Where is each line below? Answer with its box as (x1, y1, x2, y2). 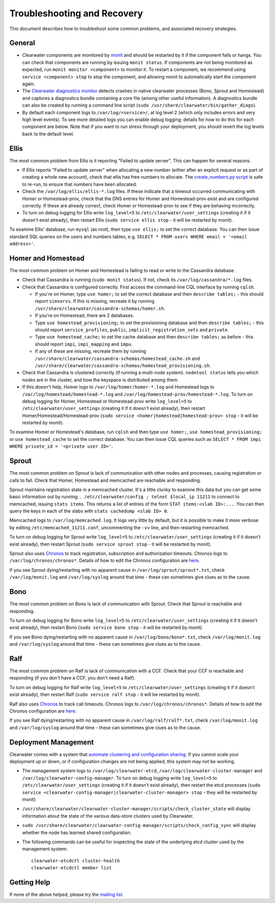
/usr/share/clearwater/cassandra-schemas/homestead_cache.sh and (35, 355, 200, 361)
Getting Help (9, 878, 50, 887)
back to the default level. (22, 131, 74, 137)
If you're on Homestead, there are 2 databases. (35, 312, 134, 319)
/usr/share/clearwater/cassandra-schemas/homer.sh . (35, 305, 166, 311)
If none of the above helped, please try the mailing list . (9, 891, 124, 897)
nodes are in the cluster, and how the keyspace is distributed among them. (22, 377, 179, 383)
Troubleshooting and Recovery (9, 8, 143, 19)
